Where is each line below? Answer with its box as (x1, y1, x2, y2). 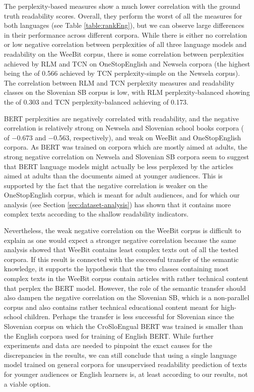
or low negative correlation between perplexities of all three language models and (4, 39, 247, 49)
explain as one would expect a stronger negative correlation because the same (4, 235, 236, 245)
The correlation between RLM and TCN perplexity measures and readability (4, 77, 234, 87)
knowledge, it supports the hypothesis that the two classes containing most (4, 263, 229, 274)
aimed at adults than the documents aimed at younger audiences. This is (4, 171, 223, 181)
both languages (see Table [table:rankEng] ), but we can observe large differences (4, 20, 245, 30)
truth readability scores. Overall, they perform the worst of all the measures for (4, 10, 242, 21)
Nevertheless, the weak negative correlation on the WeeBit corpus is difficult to (4, 225, 241, 236)
